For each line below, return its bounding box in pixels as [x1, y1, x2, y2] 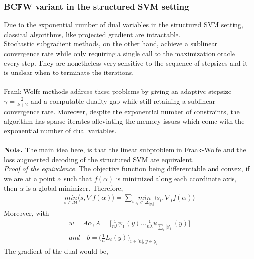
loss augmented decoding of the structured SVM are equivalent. [4, 154, 194, 164]
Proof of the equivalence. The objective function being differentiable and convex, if [4, 164, 250, 174]
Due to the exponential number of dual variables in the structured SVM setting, [4, 19, 244, 30]
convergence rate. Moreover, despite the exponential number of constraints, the [4, 106, 240, 116]
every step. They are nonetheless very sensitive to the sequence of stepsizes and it [4, 57, 248, 68]
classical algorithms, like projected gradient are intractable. [4, 29, 181, 39]
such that [63, 173, 92, 183]
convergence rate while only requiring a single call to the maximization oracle [4, 48, 235, 58]
